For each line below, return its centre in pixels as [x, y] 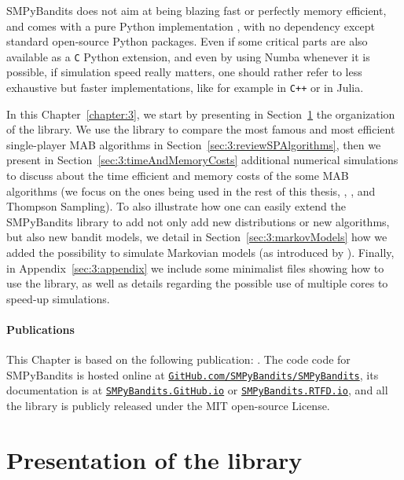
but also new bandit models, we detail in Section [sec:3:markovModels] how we [197, 237]
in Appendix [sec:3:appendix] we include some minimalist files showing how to [195, 267]
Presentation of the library [154, 459]
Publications [40, 329]
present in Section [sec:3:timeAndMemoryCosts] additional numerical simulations [202, 160]
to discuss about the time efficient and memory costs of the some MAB [178, 176]
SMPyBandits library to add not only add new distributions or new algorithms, [198, 221]
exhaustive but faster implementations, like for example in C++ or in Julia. [185, 88]
